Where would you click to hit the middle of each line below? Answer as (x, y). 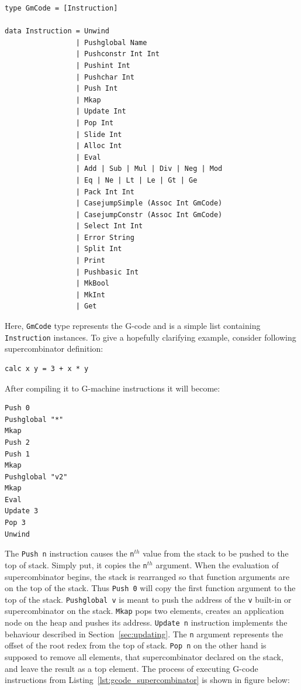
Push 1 (17, 454)
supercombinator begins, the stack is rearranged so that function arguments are (147, 576)
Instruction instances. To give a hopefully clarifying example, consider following (150, 337)
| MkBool (92, 284)
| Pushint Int (103, 65)
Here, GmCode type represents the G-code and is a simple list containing (133, 326)
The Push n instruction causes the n (70, 553)
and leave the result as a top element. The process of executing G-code (132, 668)
